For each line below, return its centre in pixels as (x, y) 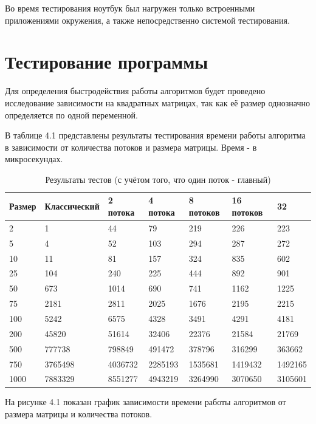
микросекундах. (34, 159)
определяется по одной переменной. (71, 115)
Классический (72, 206)
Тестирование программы (107, 62)
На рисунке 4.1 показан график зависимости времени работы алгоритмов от (146, 402)
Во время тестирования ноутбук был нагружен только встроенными (130, 8)
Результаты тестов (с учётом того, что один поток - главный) (158, 179)
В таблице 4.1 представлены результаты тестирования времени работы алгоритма (155, 135)
